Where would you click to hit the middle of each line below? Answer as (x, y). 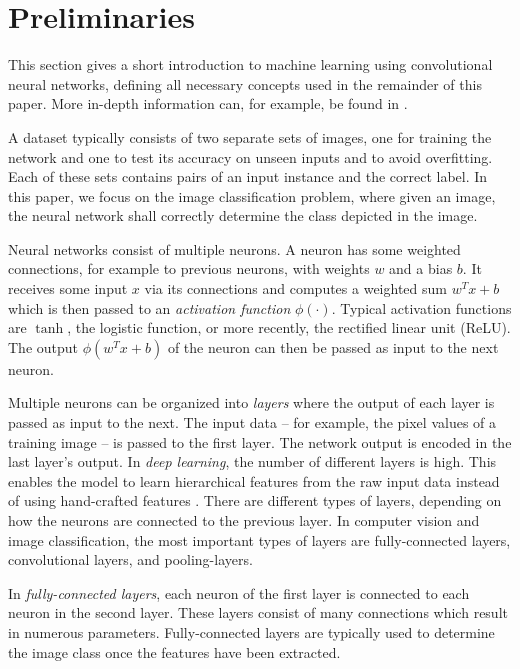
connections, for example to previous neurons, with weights (189, 268)
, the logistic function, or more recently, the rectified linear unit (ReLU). (289, 327)
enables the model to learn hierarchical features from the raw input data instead (254, 480)
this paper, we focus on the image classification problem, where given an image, (252, 195)
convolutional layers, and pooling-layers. (130, 559)
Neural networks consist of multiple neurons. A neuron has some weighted (234, 248)
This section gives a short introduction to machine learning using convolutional (250, 64)
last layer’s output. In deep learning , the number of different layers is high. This (252, 461)
